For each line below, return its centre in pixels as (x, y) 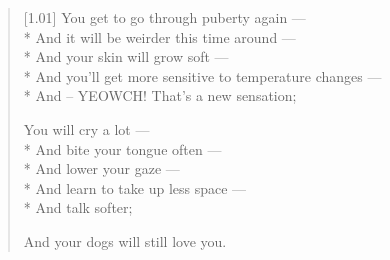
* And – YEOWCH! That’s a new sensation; (160, 95)
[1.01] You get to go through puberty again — (164, 17)
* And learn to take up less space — (135, 187)
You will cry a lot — (86, 128)
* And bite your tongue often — (122, 148)
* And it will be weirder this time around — (159, 36)
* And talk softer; (78, 207)
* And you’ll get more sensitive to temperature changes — (202, 75)
